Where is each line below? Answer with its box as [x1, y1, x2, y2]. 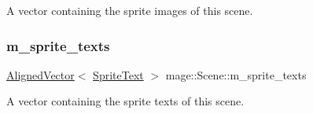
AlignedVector [6, 66, 75, 83]
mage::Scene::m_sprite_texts [165, 66, 307, 83]
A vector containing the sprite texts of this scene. [6, 93, 245, 109]
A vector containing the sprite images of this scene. [6, 2, 253, 18]
